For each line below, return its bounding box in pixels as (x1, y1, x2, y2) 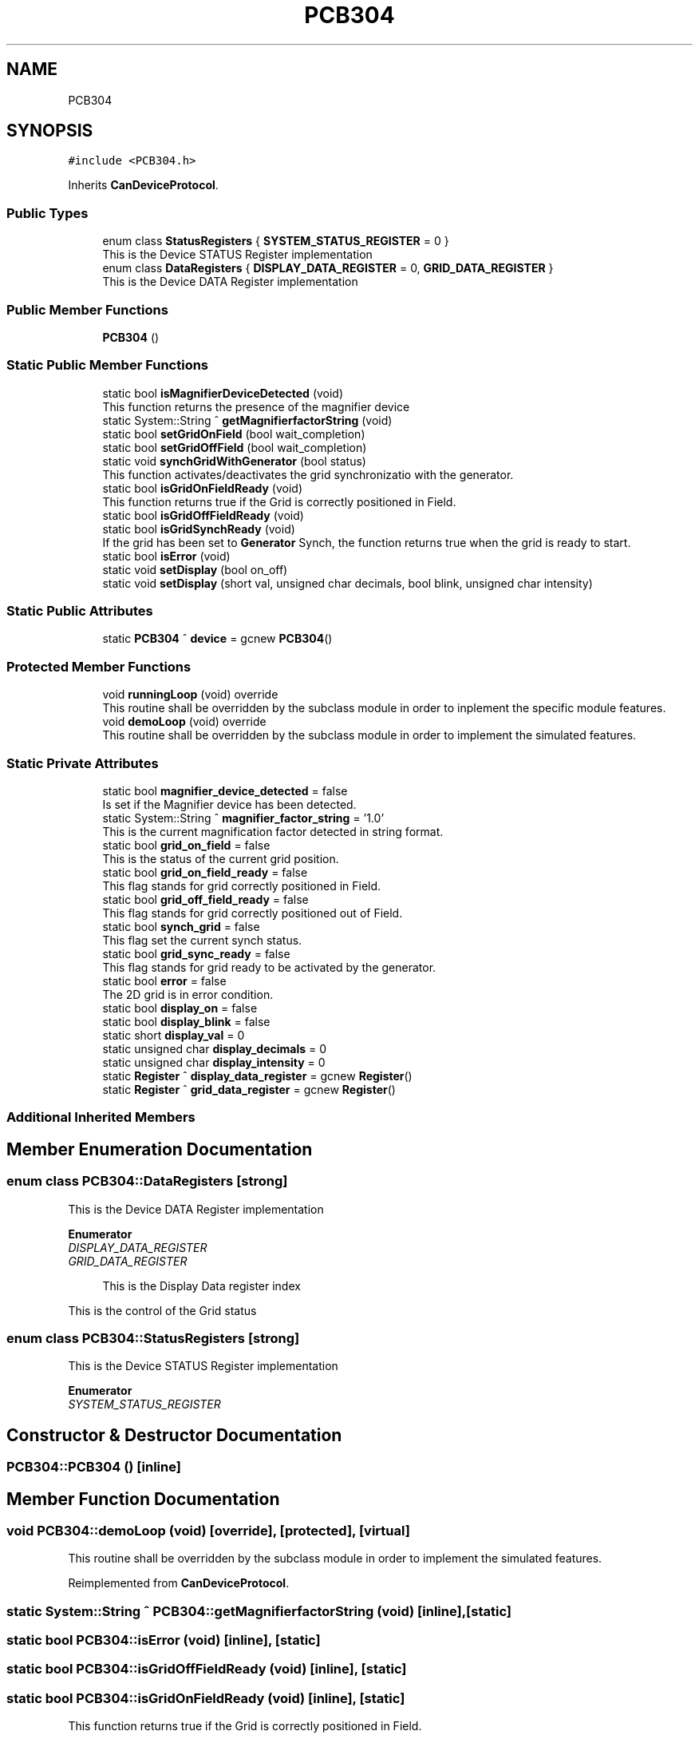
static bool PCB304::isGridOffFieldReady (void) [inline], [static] (6, 1661, 407, 1678)
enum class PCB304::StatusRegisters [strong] (6, 1329, 300, 1346)
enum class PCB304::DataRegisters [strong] (6, 1173, 288, 1190)
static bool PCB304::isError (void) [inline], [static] (6, 1632, 321, 1649)
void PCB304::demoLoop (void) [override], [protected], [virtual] (6, 1522, 410, 1539)
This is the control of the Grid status (68, 1303, 257, 1317)
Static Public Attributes (6, 603, 153, 620)
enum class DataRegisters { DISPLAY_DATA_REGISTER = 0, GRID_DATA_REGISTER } (102, 261, 554, 275)
